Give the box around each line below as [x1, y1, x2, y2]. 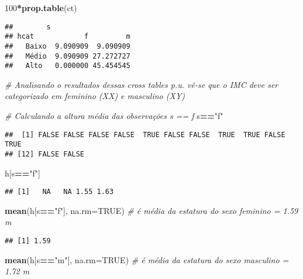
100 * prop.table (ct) [5, 2, 77, 13]
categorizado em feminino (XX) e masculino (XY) [5, 90, 185, 102]
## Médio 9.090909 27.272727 [5, 52, 130, 60]
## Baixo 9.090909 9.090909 [5, 42, 130, 50]
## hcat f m [5, 32, 130, 41]
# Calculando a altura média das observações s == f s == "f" [5, 110, 223, 122]
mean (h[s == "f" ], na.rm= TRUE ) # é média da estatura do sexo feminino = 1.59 [5, 204, 298, 216]
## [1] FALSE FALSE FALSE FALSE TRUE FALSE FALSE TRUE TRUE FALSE [5, 130, 285, 139]
